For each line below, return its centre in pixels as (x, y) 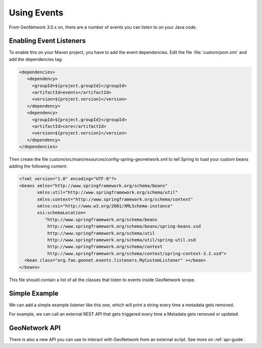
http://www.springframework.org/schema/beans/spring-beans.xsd (124, 226)
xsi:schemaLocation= (61, 213)
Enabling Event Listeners (47, 41)
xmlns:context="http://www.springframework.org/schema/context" (115, 199)
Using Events (36, 13)
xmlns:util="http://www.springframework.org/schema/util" (107, 192)
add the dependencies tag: (36, 59)
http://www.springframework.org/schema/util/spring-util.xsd (122, 240)
